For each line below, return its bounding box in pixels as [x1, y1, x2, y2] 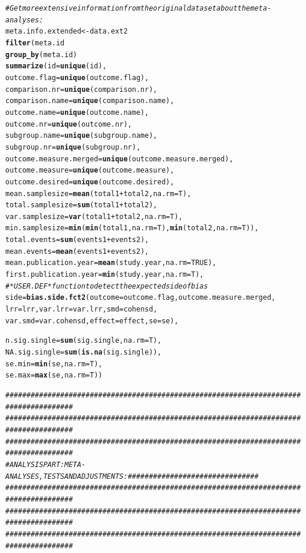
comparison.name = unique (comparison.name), [5, 97, 175, 105]
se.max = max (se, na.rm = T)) [5, 371, 103, 380]
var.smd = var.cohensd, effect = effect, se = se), [5, 316, 179, 325]
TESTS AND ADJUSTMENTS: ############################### [43, 472, 259, 481]
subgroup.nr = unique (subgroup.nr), [5, 143, 141, 151]
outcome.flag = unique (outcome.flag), [5, 73, 149, 82]
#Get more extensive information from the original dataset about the [5, 4, 251, 12]
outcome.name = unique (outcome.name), [5, 108, 149, 117]
